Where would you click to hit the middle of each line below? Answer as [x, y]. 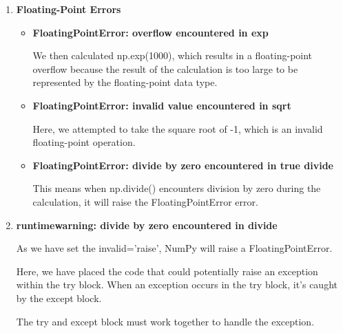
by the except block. [59, 298]
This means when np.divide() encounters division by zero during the [177, 188]
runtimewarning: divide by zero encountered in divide [147, 225]
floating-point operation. [84, 142]
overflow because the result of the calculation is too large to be [165, 68]
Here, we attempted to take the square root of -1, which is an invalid [178, 128]
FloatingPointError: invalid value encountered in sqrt [162, 105]
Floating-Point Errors [69, 9]
